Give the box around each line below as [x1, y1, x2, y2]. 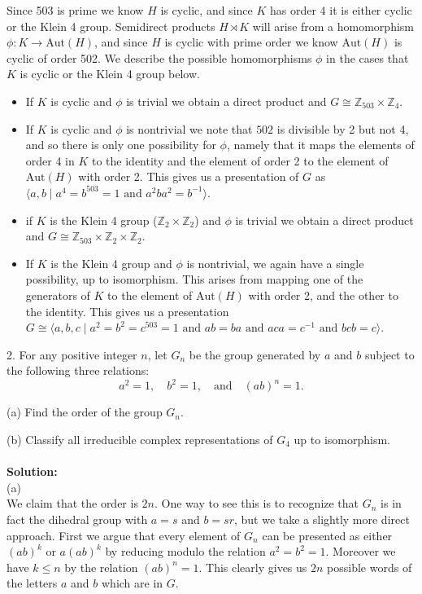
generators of [25, 286, 90, 303]
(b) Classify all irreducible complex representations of [7, 430, 273, 447]
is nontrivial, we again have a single [186, 254, 364, 271]
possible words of [327, 558, 412, 575]
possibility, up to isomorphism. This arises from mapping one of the [25, 271, 363, 288]
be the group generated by [189, 345, 321, 363]
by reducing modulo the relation [105, 543, 266, 560]
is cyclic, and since [160, 2, 253, 18]
